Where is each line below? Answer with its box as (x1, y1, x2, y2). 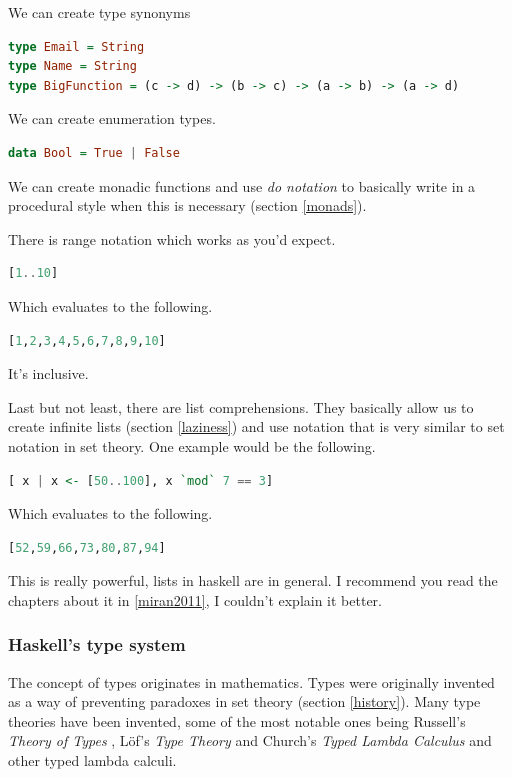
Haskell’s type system (8, 632, 186, 657)
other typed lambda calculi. (8, 750, 177, 771)
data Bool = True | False (8, 145, 180, 160)
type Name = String (8, 59, 137, 74)
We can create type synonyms (8, 2, 191, 22)
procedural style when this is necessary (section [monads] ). (8, 195, 367, 216)
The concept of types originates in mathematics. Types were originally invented (8, 671, 495, 692)
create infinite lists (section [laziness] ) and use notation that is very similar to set (8, 416, 505, 437)
